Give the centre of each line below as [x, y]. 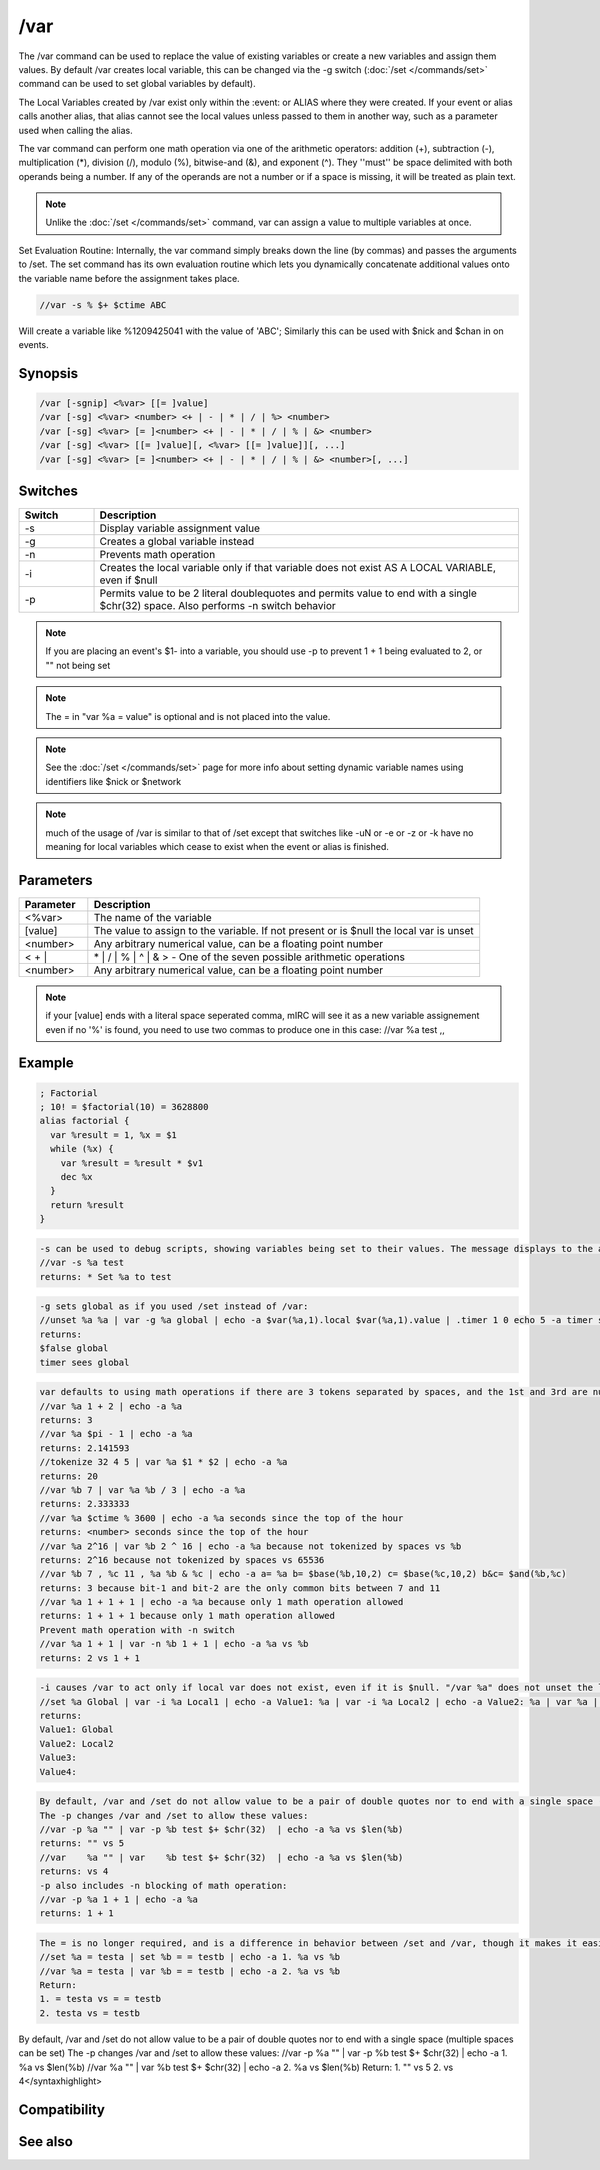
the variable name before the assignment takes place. [129, 278]
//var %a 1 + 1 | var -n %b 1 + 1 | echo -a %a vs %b [174, 1644]
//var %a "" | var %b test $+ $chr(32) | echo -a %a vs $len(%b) [221, 1857]
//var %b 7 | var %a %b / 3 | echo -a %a [142, 1489]
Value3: [58, 1758]
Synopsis [48, 373]
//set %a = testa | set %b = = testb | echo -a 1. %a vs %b [190, 1957]
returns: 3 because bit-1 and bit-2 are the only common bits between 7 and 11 [240, 1588]
